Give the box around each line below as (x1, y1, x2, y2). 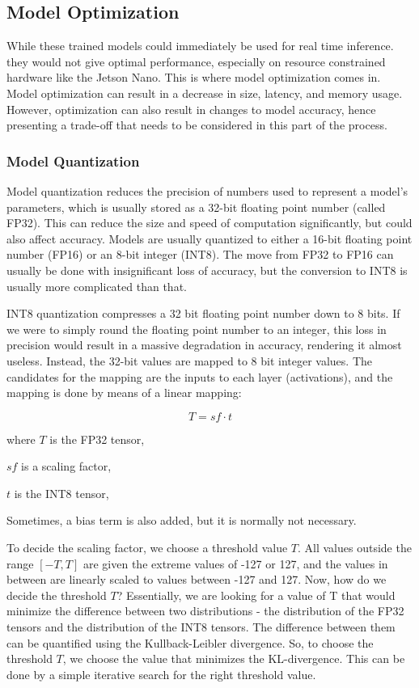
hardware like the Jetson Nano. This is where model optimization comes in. (6, 69, 381, 86)
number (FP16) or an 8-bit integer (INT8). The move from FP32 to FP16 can (6, 246, 394, 263)
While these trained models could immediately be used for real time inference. (6, 37, 394, 54)
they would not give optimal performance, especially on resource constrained (6, 53, 386, 70)
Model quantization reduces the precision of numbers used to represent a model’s (6, 182, 408, 199)
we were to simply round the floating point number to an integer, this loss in (6, 320, 387, 337)
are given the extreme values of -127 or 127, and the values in (83, 555, 388, 572)
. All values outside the (298, 539, 412, 556)
